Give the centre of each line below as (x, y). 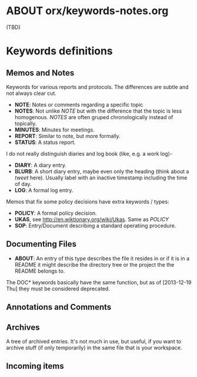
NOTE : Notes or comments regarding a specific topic (79, 104)
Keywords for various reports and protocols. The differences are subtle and (97, 87)
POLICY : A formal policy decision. (56, 213)
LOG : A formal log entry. (44, 190)
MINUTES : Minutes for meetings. (55, 130)
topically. (26, 123)
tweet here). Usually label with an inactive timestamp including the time (101, 178)
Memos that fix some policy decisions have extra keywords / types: (88, 201)
